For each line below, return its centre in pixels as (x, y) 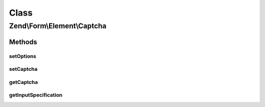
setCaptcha (23, 69)
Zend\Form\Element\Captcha (58, 26)
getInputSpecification (36, 95)
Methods (23, 42)
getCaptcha (24, 82)
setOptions (23, 56)
